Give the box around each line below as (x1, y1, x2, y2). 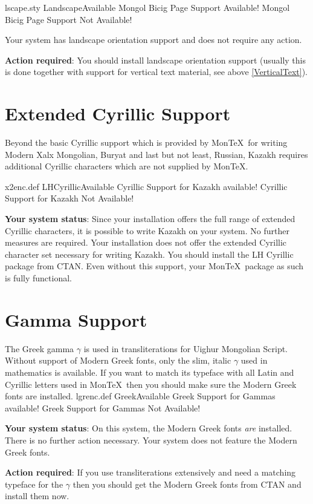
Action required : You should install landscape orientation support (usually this (5, 53, 306, 66)
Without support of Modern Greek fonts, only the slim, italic (5, 354, 231, 367)
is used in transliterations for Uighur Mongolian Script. (83, 342, 288, 355)
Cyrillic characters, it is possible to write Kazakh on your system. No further (5, 224, 289, 237)
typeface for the (5, 477, 63, 490)
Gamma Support (5, 307, 147, 332)
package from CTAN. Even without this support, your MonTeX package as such (5, 260, 304, 272)
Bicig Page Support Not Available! (5, 13, 132, 25)
